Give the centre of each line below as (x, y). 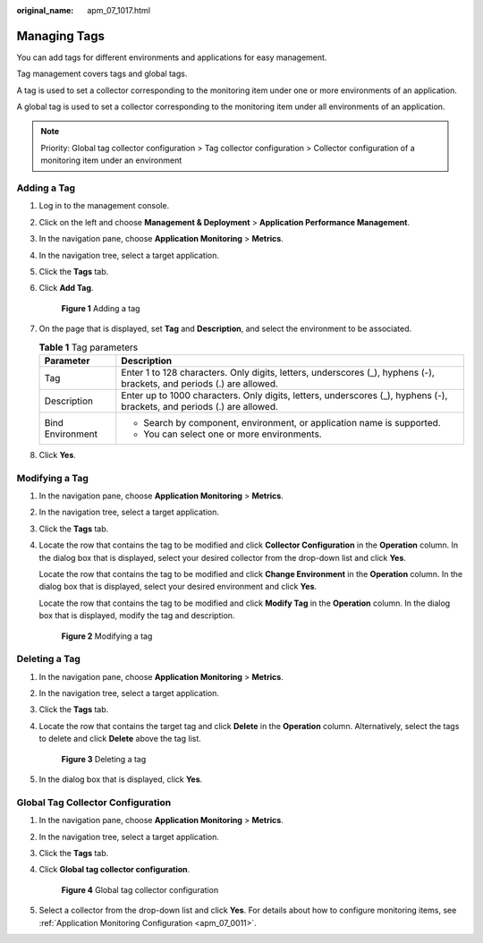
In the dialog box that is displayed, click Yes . (121, 779)
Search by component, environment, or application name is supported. (292, 422)
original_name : (45, 10)
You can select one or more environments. (233, 434)
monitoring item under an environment (111, 160)
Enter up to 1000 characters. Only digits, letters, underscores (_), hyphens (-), (284, 395)
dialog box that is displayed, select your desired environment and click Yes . (178, 587)
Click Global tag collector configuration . (114, 870)
